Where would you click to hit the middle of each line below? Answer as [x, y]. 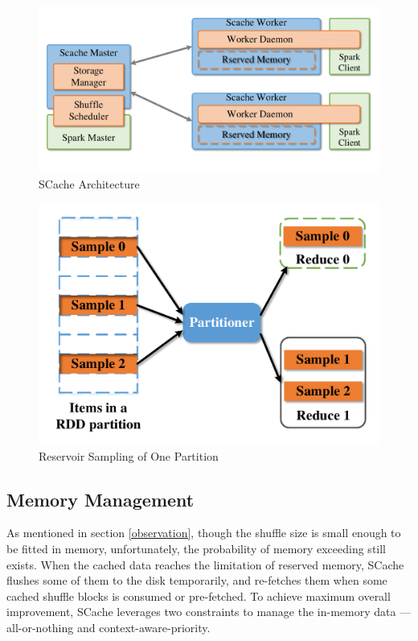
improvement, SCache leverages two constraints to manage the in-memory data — [209, 612]
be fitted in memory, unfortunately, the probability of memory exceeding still [197, 548]
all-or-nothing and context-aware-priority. [109, 627]
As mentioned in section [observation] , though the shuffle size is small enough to [204, 533]
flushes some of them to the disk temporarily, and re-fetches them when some [197, 580]
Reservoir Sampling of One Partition [129, 455]
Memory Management [100, 499]
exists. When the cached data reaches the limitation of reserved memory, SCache [205, 564]
